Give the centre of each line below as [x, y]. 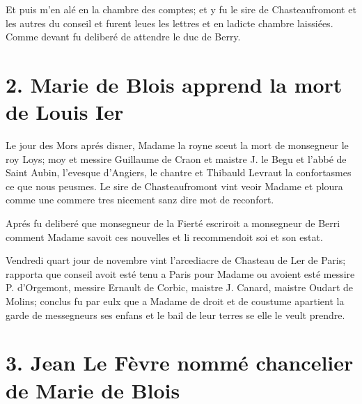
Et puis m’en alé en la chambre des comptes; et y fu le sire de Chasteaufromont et [181, 9]
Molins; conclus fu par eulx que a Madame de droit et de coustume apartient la [175, 301]
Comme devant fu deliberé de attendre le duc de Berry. [123, 37]
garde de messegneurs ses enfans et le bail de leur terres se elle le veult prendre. [175, 314]
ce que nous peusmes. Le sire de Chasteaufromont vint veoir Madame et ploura [174, 186]
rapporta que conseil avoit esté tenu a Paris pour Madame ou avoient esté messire [180, 273]
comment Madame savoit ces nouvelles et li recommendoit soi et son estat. [164, 236]
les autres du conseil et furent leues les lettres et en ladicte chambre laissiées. [170, 23]
